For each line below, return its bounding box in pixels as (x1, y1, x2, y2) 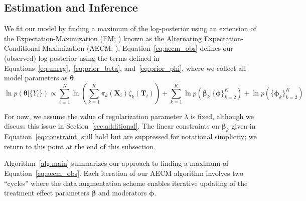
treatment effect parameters (4, 187, 89, 198)
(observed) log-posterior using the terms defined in (4, 52, 160, 63)
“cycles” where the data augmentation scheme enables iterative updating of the (4, 177, 248, 188)
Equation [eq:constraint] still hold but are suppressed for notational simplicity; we (4, 131, 257, 142)
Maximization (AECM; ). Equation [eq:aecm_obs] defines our (42, 43, 233, 53)
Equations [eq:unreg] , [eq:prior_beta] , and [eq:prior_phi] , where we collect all (4, 62, 246, 73)
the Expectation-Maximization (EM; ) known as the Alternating (4, 33, 202, 43)
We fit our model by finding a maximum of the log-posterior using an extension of (4, 23, 256, 34)
